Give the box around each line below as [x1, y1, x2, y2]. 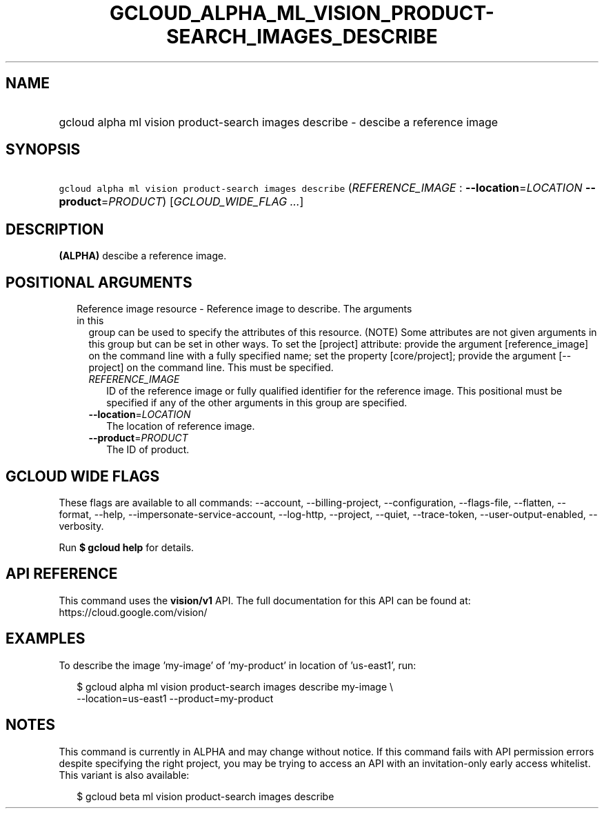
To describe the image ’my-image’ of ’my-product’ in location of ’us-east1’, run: [59, 659, 416, 671]
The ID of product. [106, 444, 190, 456]
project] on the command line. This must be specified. [88, 361, 334, 374]
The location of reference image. [106, 420, 255, 433]
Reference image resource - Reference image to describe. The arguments [77, 303, 412, 315]
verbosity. [59, 519, 104, 532]
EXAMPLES [6, 630, 85, 648]
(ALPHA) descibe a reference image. [59, 250, 227, 262]
